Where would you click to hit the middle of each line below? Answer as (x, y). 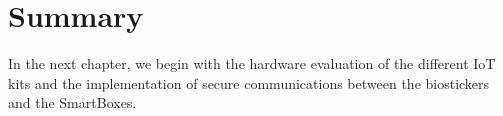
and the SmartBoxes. (72, 102)
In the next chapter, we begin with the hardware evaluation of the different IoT (252, 63)
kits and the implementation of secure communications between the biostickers (249, 82)
